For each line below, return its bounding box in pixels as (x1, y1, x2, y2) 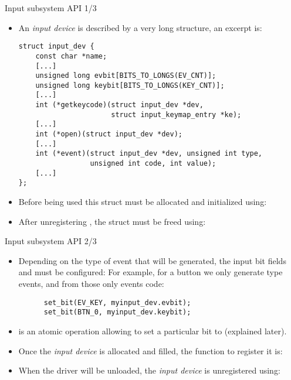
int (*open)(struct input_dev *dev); (35, 130, 182, 139)
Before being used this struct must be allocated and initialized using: (18, 196, 267, 208)
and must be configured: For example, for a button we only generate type (18, 266, 283, 278)
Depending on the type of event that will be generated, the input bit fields (18, 254, 286, 266)
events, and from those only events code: (18, 278, 164, 289)
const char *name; (35, 52, 107, 60)
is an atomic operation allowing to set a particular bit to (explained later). (18, 324, 287, 337)
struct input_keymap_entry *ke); (111, 110, 242, 119)
